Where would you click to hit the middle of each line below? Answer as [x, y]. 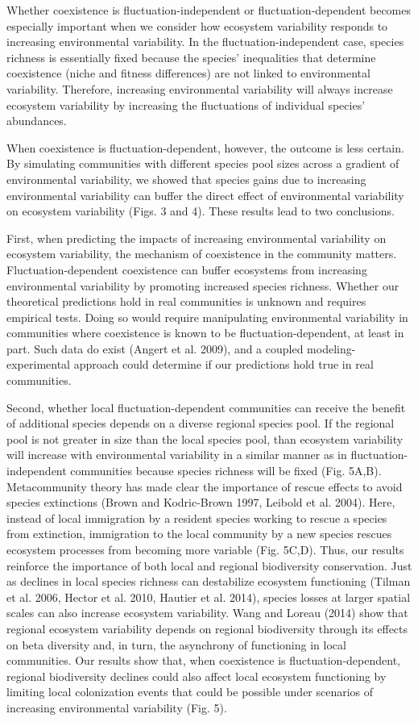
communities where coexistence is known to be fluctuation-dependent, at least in [205, 333]
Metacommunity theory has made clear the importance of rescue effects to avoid [205, 486]
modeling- [331, 348]
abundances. [37, 121]
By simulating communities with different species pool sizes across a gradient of [203, 163]
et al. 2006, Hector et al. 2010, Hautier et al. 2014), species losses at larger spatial [209, 597]
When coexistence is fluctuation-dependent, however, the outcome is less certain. [205, 147]
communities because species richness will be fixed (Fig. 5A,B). [226, 471]
